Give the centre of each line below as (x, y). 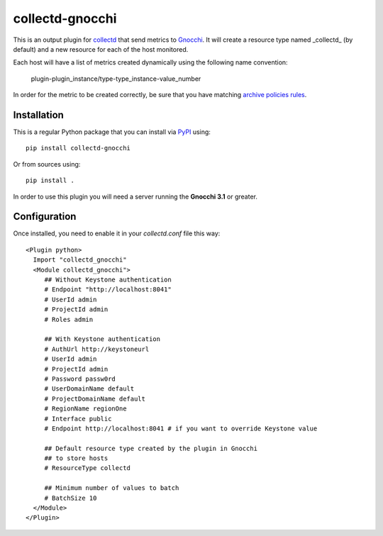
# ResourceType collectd (88, 468)
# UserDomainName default (89, 389)
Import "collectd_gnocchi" (80, 260)
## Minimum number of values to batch (112, 488)
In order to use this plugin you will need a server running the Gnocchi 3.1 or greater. (135, 196)
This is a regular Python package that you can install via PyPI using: (112, 132)
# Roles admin (69, 319)
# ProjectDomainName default (95, 398)
